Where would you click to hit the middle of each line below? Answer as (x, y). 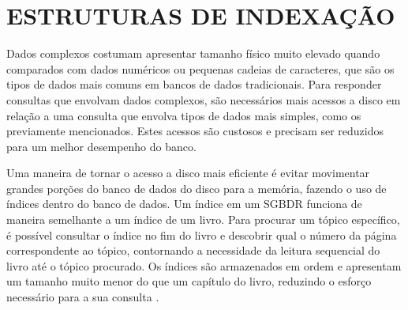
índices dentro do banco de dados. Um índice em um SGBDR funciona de (184, 204)
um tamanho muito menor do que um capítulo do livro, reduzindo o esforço (189, 281)
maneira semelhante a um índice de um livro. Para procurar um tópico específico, (203, 219)
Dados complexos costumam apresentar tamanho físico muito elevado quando (193, 53)
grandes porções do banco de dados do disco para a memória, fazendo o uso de (197, 188)
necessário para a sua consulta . (83, 297)
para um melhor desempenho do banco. (101, 146)
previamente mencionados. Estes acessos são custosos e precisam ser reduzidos (195, 131)
